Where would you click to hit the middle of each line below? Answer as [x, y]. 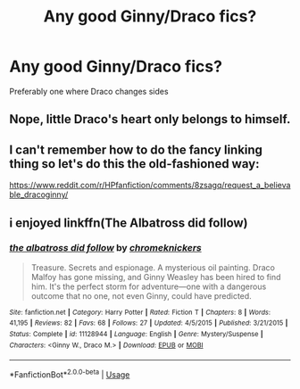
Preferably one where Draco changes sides [89, 91]
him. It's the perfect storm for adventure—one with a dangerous [149, 286]
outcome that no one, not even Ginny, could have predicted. [141, 295]
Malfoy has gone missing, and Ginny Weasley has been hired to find [156, 277]
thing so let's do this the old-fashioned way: [134, 164]
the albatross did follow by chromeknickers [106, 248]
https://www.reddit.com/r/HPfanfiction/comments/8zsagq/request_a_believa [150, 186]
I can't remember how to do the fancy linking [136, 149]
